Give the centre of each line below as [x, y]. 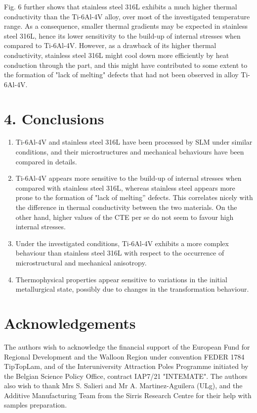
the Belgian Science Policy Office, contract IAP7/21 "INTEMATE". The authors [126, 376]
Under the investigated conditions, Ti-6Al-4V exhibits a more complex [122, 243]
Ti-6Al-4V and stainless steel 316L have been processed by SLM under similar [134, 142]
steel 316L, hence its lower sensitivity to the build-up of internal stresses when [122, 35]
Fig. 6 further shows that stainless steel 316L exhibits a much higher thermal [121, 6]
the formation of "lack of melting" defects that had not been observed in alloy [121, 75]
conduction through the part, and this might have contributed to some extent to [126, 65]
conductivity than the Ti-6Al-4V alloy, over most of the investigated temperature [127, 16]
